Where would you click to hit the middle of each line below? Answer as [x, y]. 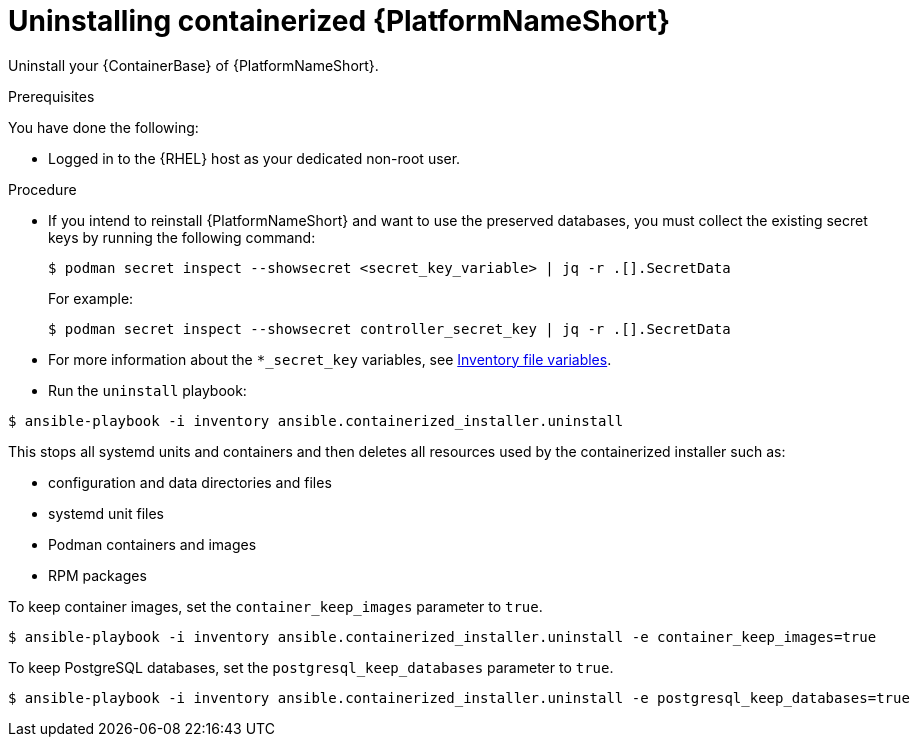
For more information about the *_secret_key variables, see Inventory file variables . [330, 359]
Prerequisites [51, 96]
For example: [91, 298]
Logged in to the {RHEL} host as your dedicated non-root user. [254, 158]
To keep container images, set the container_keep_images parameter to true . [275, 606]
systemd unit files [106, 513]
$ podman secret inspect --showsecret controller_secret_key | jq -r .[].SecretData [389, 328]
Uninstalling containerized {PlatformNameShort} [339, 21]
